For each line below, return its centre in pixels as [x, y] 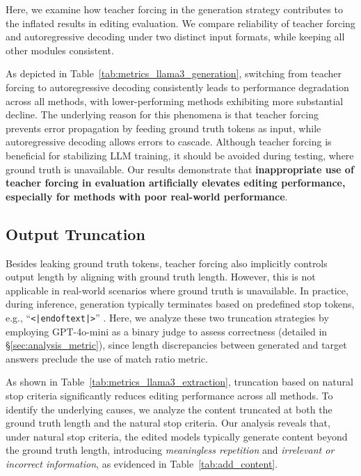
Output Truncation [75, 233]
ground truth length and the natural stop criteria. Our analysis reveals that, [168, 423]
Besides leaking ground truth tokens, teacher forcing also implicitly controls [167, 263]
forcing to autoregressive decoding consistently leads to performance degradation [177, 87]
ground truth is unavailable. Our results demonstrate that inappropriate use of [180, 169]
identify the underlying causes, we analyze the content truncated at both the [169, 409]
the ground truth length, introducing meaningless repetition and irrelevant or [170, 450]
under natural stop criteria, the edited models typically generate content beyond [177, 436]
